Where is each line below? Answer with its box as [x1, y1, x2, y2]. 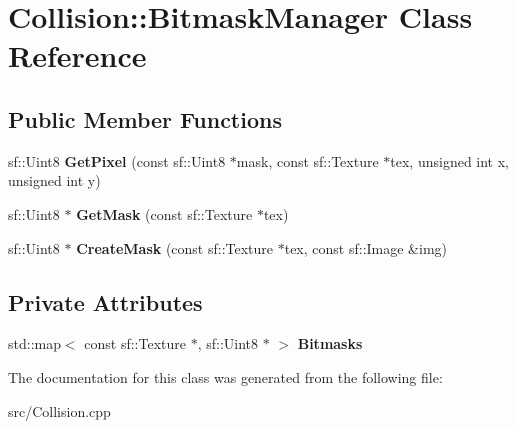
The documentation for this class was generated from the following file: [8, 366, 443, 387]
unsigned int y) [8, 170, 101, 191]
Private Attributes [8, 286, 203, 317]
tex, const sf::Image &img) [284, 237, 448, 258]
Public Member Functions [8, 103, 282, 134]
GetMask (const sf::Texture [76, 203, 253, 224]
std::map [8, 333, 61, 354]
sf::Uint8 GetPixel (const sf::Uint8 [8, 150, 226, 171]
